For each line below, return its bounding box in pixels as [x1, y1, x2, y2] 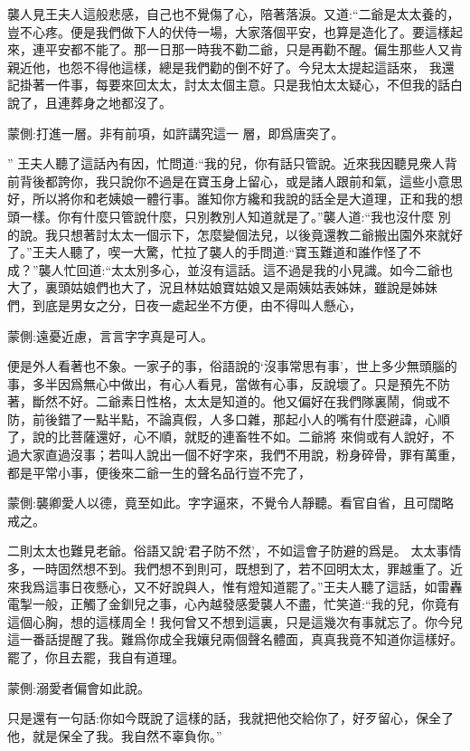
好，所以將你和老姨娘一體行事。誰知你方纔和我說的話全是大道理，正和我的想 [7, 189, 463, 208]
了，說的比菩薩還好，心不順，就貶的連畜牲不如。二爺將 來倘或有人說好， [7, 427, 442, 446]
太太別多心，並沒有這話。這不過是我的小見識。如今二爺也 [111, 260, 454, 279]
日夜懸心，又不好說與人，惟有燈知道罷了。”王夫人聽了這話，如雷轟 [70, 576, 463, 595]
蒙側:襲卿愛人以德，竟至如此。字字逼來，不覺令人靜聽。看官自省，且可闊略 [7, 493, 454, 512]
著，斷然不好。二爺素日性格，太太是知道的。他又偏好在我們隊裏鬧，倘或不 [7, 392, 450, 411]
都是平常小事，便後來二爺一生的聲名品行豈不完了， [7, 462, 311, 481]
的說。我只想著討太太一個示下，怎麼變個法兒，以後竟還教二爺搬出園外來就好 [7, 224, 463, 243]
